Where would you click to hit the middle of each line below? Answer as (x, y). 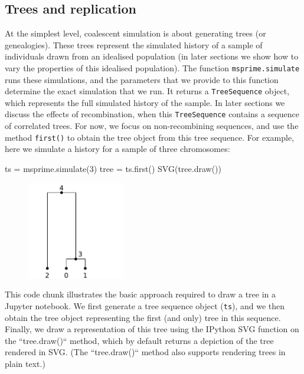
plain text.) (25, 363)
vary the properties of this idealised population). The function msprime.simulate (152, 67)
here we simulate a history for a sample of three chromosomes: (117, 149)
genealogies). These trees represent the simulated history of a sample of (134, 44)
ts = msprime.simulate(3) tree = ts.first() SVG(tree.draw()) (113, 168)
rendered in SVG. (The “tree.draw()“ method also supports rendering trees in (145, 352)
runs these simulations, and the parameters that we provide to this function (142, 79)
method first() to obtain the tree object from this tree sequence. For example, (150, 137)
